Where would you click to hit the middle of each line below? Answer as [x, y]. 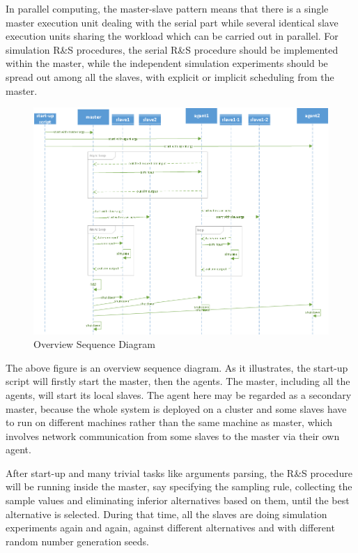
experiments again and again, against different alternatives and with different [170, 528]
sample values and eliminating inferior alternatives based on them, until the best [178, 500]
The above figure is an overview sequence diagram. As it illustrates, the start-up [177, 367]
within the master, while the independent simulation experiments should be [167, 63]
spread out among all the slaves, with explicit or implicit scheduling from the [170, 76]
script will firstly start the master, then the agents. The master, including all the [178, 381]
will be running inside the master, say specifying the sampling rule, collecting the [179, 486]
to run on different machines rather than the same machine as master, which [169, 422]
